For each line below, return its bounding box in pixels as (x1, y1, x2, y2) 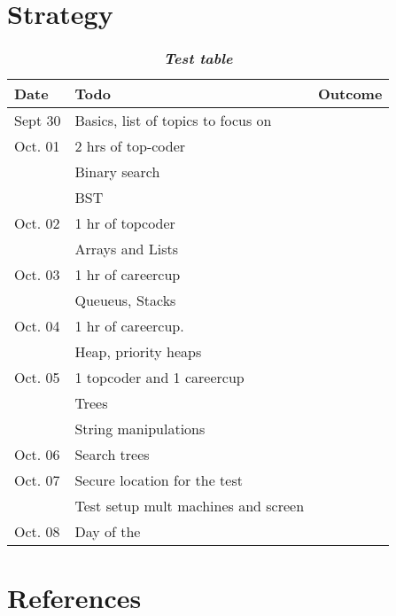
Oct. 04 (14, 316, 60, 337)
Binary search (74, 161, 160, 183)
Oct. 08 (14, 521, 60, 542)
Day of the (74, 521, 141, 542)
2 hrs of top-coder (74, 136, 186, 157)
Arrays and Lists (74, 238, 179, 260)
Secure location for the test (74, 470, 243, 491)
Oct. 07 (14, 470, 60, 491)
